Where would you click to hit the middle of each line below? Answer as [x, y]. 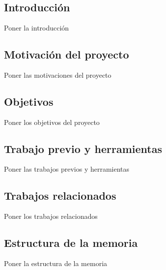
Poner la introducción [37, 28]
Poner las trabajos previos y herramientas [67, 169]
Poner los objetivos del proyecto [52, 122]
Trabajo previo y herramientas [83, 148]
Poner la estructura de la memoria [56, 263]
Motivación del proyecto [67, 54]
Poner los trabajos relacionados [51, 216]
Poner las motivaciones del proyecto [58, 75]
